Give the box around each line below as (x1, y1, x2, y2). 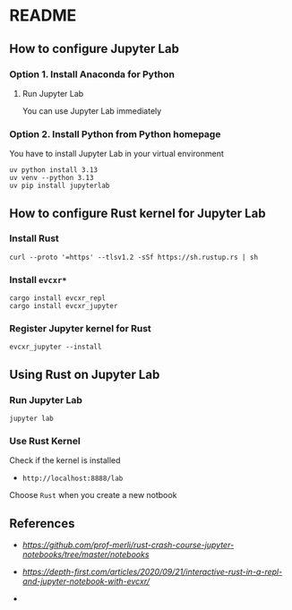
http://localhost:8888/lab (21, 474, 124, 484)
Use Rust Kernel (9, 435, 81, 448)
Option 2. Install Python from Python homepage (9, 127, 221, 140)
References (9, 516, 75, 531)
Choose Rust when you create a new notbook (9, 490, 177, 501)
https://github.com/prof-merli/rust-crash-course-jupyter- (21, 539, 235, 551)
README (9, 5, 77, 26)
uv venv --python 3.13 (9, 174, 94, 183)
